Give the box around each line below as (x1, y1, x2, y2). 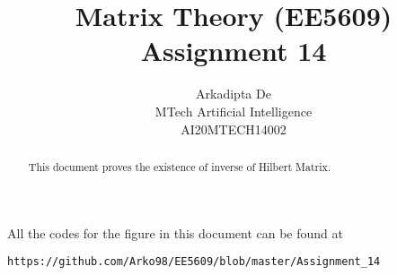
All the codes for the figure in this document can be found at (7, 223, 343, 242)
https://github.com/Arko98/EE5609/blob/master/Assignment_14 (7, 255, 381, 269)
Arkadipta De (196, 84, 271, 103)
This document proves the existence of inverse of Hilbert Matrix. (28, 159, 331, 174)
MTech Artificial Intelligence (154, 101, 313, 120)
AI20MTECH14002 (181, 119, 287, 138)
